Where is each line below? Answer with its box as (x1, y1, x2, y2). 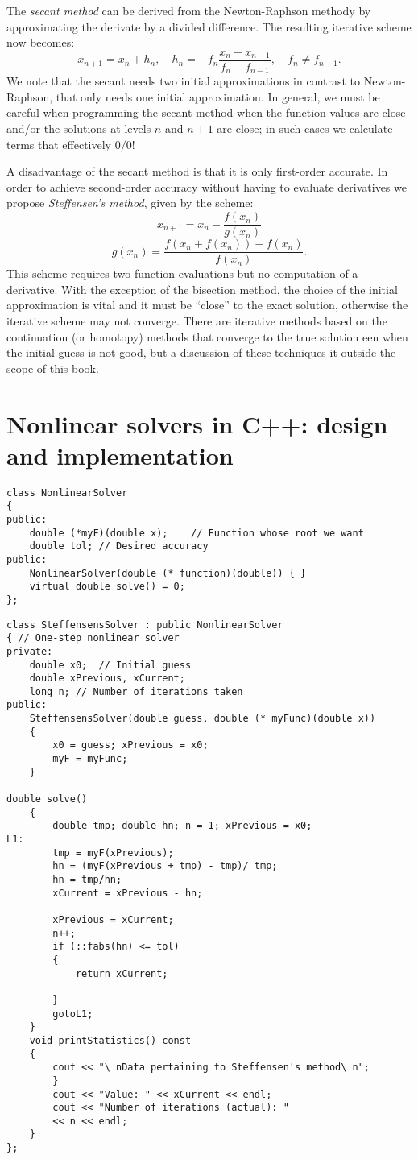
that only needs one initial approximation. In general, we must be (56, 88, 380, 105)
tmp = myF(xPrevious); (52, 846, 174, 859)
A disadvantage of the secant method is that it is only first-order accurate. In (6, 163, 388, 180)
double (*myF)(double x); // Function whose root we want (29, 527, 364, 539)
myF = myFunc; (52, 753, 128, 765)
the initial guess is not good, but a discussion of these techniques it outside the (6, 344, 396, 361)
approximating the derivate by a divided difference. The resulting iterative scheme (6, 18, 412, 35)
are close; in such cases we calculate (217, 120, 393, 137)
